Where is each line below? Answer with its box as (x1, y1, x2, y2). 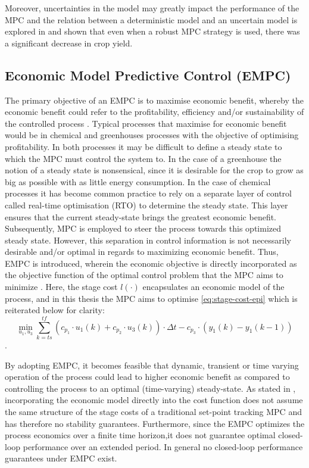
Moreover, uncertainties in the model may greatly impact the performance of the (5, 2, 299, 14)
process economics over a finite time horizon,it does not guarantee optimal (5, 429, 276, 441)
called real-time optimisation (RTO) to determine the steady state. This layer (5, 198, 288, 211)
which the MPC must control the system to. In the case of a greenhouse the (5, 152, 282, 164)
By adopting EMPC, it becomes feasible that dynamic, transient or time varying (5, 358, 299, 371)
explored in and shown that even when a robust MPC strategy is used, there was (5, 25, 300, 38)
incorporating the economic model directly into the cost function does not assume (5, 394, 303, 406)
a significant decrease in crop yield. (5, 36, 133, 49)
